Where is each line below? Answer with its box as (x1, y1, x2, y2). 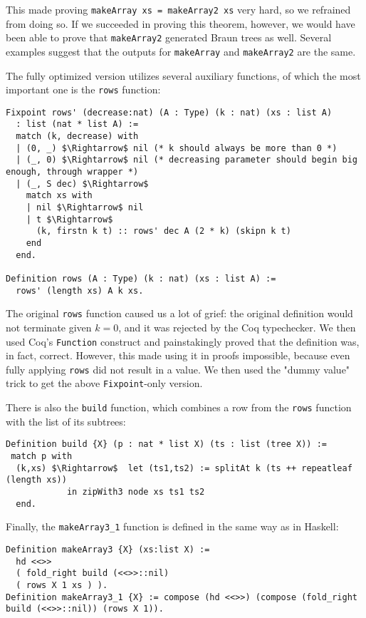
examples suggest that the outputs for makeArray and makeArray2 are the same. (6, 43, 356, 58)
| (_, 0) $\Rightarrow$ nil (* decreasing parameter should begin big (16, 155, 357, 165)
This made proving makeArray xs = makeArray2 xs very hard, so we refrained (6, 2, 351, 16)
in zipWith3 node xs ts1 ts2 (66, 487, 205, 497)
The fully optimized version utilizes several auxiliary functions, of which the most (6, 68, 361, 83)
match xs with (26, 190, 93, 201)
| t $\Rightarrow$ (26, 214, 113, 225)
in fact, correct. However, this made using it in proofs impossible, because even (6, 348, 350, 363)
